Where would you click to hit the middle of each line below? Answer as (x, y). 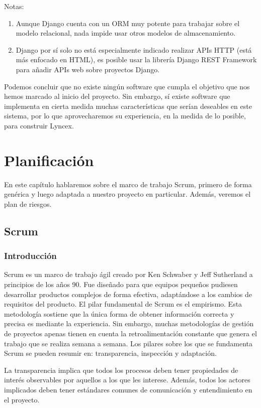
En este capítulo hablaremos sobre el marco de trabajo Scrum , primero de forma (128, 184)
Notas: (14, 6)
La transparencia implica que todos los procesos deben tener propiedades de (121, 370)
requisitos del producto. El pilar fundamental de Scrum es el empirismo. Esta (123, 304)
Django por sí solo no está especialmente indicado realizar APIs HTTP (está (134, 49)
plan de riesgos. (28, 203)
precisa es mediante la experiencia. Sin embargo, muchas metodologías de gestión (129, 323)
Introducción (30, 256)
